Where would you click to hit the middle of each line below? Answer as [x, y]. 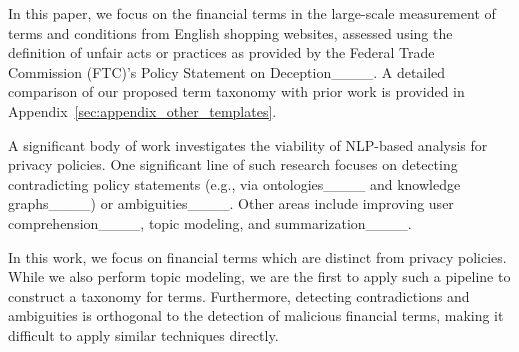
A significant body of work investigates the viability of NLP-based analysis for [248, 144]
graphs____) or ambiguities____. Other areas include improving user [231, 203]
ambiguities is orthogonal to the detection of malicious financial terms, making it [256, 315]
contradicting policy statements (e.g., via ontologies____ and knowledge [234, 183]
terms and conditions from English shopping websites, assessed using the [230, 32]
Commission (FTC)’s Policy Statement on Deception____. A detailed [227, 71]
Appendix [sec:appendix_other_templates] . [142, 110]
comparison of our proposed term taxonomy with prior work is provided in [236, 91]
